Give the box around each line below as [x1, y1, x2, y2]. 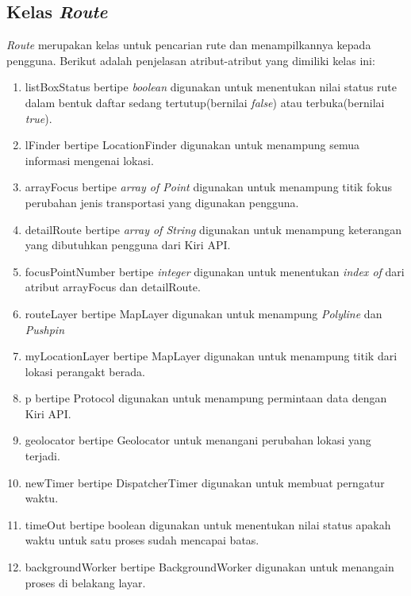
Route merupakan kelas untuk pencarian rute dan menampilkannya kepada [6, 37, 371, 53]
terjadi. [25, 448, 60, 464]
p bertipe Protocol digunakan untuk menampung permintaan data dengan [25, 390, 387, 406]
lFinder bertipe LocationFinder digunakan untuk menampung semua [25, 137, 360, 153]
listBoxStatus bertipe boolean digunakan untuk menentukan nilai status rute [25, 79, 397, 95]
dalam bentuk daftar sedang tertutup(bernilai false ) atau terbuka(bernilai [25, 94, 385, 110]
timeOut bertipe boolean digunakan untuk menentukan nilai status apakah [25, 516, 391, 533]
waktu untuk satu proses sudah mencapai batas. [25, 532, 259, 548]
